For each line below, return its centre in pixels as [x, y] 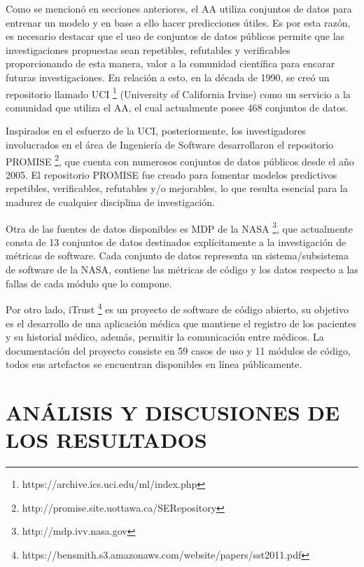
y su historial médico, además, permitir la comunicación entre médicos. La [165, 337]
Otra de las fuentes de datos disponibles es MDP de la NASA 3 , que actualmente [179, 227]
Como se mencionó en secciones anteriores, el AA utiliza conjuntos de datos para [179, 8]
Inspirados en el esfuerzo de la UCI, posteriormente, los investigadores [156, 131]
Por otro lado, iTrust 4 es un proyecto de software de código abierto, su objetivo [177, 308]
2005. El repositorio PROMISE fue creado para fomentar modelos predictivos [171, 174]
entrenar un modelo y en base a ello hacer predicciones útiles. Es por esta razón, [178, 22]
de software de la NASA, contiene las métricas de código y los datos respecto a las [182, 269]
